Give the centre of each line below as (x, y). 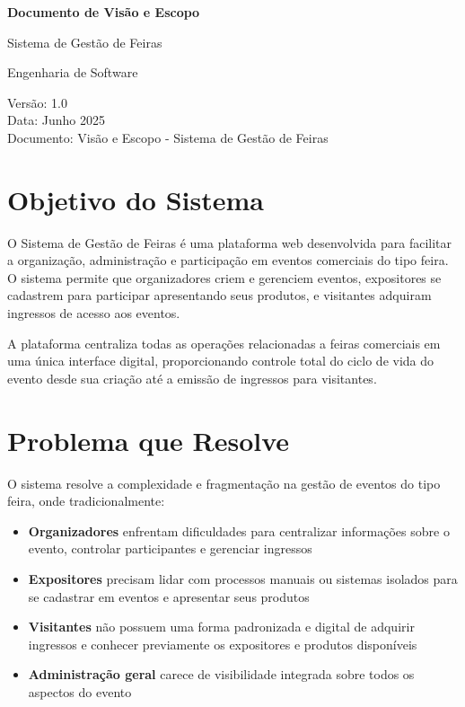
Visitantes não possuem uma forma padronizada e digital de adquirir (221, 627)
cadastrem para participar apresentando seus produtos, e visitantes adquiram (219, 295)
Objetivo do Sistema (136, 199)
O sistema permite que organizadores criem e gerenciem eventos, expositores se (224, 277)
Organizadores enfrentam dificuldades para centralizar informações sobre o (239, 530)
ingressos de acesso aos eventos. (94, 313)
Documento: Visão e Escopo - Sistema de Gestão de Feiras (168, 137)
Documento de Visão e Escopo (104, 12)
